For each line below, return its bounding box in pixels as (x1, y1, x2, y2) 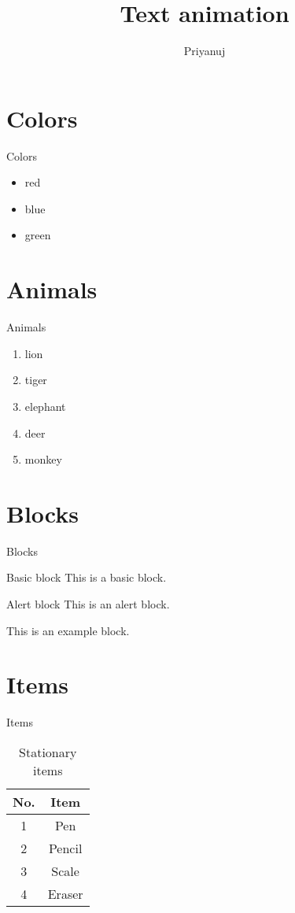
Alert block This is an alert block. (6, 596, 170, 612)
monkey (24, 451, 62, 468)
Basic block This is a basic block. (6, 569, 167, 586)
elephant (24, 397, 66, 414)
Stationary (19, 742, 77, 761)
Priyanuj (183, 43, 226, 59)
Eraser (47, 884, 83, 903)
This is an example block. (6, 622, 130, 638)
